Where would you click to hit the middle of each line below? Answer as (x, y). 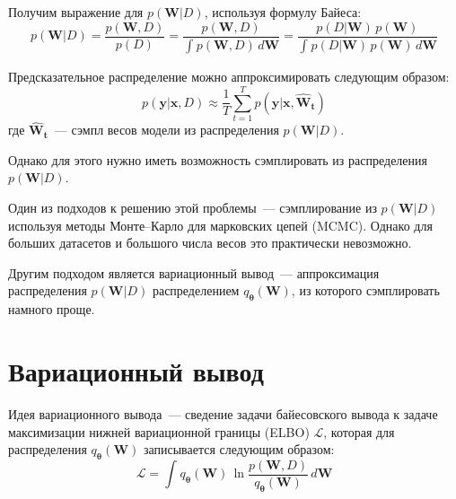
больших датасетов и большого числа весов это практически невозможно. (210, 243)
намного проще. (52, 309)
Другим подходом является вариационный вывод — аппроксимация (194, 272)
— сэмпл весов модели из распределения (167, 130)
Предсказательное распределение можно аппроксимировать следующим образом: (229, 77)
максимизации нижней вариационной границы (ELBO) (159, 431)
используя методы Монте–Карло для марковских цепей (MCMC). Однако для (220, 225)
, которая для (359, 431)
